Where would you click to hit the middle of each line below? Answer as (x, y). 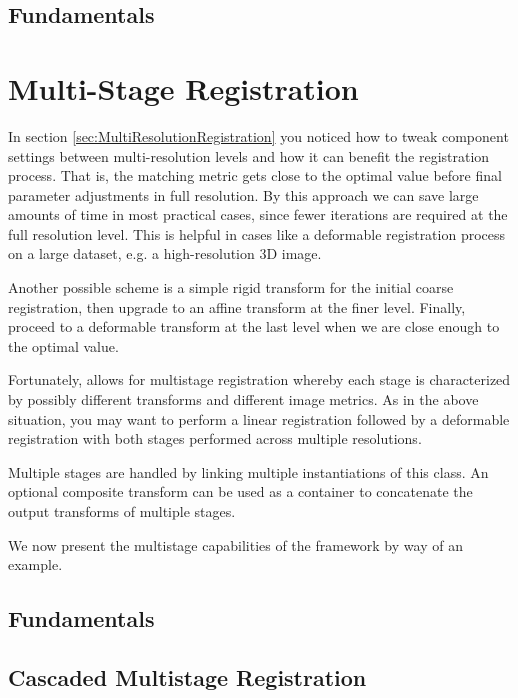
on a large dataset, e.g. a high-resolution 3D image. (165, 253)
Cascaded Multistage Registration (187, 676)
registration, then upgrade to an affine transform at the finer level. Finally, (237, 306)
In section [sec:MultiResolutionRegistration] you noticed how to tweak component (258, 135)
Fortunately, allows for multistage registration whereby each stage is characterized (259, 379)
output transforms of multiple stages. (122, 511)
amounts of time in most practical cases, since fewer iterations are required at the (258, 214)
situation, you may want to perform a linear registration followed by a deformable (259, 418)
